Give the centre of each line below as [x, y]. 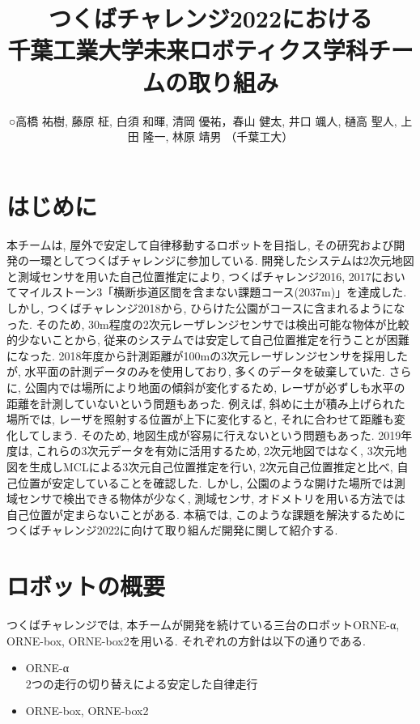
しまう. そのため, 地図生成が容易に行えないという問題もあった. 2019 [221, 434]
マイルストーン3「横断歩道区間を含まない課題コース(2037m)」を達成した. [212, 292]
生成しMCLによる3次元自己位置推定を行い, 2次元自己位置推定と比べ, [211, 466]
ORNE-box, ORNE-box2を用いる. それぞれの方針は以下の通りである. [186, 640]
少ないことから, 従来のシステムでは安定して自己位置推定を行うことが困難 [213, 340]
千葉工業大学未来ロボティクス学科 [188, 50]
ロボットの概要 [86, 586]
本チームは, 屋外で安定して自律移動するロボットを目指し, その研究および [200, 244]
